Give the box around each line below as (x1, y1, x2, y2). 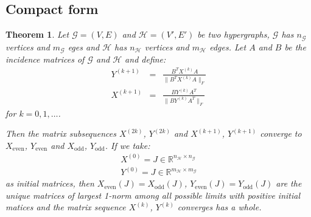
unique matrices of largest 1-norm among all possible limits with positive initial (5, 188, 301, 201)
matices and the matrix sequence (5, 201, 126, 213)
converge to (260, 127, 302, 140)
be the (284, 40, 306, 53)
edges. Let (209, 40, 246, 53)
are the (276, 177, 302, 190)
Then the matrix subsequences (5, 127, 117, 140)
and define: (125, 53, 166, 66)
